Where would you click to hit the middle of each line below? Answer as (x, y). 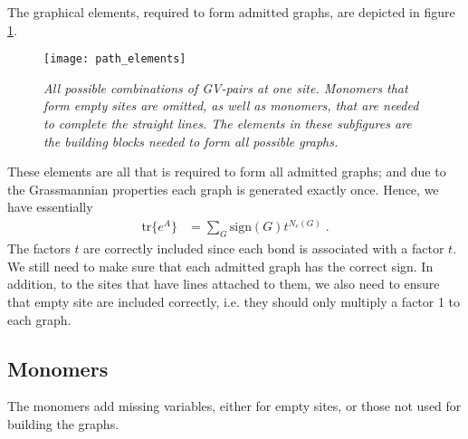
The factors (39, 248)
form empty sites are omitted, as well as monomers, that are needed (231, 105)
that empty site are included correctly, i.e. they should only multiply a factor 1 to (234, 302)
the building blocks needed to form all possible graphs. (191, 141)
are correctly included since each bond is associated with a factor (264, 248)
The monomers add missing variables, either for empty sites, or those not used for (234, 406)
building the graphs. (63, 424)
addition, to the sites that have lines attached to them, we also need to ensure (224, 284)
